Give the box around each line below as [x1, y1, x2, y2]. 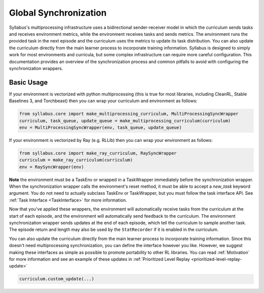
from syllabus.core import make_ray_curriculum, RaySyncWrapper [19, 150, 177, 156]
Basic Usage [9, 78, 48, 87]
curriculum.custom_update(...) [19, 276, 95, 282]
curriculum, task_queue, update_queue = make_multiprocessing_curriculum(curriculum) [19, 118, 231, 123]
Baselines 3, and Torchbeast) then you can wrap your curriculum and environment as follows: [9, 98, 198, 104]
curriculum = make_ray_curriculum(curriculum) [19, 157, 133, 163]
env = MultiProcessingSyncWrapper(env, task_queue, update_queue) [19, 125, 182, 130]
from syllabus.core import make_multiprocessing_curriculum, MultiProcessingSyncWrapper [19, 111, 239, 117]
